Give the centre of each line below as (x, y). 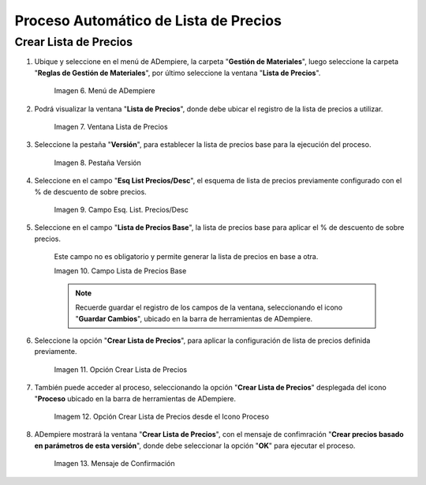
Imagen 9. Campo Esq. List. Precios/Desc (121, 209)
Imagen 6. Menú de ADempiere (105, 91)
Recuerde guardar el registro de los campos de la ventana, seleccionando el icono (209, 307)
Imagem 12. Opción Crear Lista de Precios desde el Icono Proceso (162, 416)
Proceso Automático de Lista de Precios (148, 21)
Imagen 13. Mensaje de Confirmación (114, 464)
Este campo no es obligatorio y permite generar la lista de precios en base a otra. (186, 257)
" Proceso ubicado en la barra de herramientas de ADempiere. (135, 398)
